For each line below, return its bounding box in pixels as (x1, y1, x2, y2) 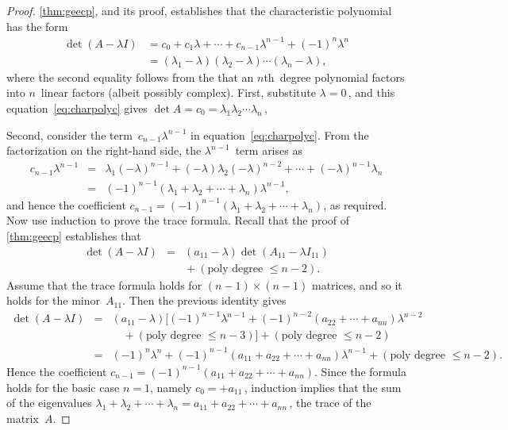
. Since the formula (314, 363, 406, 379)
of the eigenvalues (6, 394, 92, 411)
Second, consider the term (6, 126, 133, 143)
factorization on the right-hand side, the (6, 142, 202, 159)
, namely (149, 378, 192, 395)
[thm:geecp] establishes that (6, 227, 141, 244)
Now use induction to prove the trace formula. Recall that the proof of (6, 212, 350, 228)
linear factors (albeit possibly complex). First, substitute (40, 84, 316, 101)
